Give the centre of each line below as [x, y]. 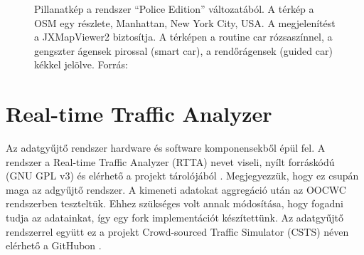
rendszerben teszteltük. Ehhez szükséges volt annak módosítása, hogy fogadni [175, 203]
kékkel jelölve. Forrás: [81, 64]
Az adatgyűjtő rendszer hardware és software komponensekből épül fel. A [166, 148]
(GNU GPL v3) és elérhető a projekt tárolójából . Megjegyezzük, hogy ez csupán [182, 176]
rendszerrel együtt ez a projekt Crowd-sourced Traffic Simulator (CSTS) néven [177, 231]
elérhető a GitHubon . [54, 245]
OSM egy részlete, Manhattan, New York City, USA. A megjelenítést [185, 22]
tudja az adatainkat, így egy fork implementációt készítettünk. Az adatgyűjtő [175, 218]
